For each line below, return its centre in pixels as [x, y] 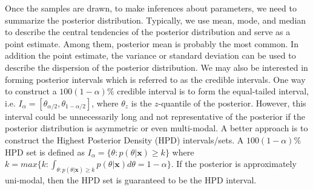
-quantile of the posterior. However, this [232, 103]
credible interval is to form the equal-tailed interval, [213, 91]
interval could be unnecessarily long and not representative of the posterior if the [155, 116]
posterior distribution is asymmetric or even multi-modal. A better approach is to [156, 128]
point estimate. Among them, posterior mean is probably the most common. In [152, 43]
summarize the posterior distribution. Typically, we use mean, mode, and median [156, 20]
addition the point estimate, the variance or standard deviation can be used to [150, 55]
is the [141, 103]
